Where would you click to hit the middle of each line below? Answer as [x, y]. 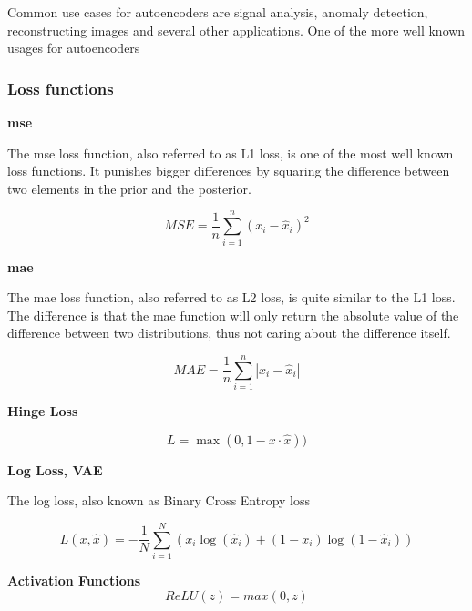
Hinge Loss [43, 411]
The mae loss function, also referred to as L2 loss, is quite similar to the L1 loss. [231, 297]
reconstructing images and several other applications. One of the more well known [236, 30]
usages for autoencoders [74, 48]
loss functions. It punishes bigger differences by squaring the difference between [229, 171]
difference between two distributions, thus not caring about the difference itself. [229, 333]
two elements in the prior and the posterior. [129, 188]
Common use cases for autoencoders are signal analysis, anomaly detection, [218, 12]
